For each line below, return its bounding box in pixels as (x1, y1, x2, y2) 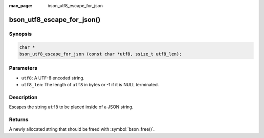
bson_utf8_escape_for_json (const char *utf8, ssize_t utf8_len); (19, 51, 182, 57)
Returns (9, 116, 29, 123)
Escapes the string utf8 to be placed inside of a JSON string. (9, 104, 134, 110)
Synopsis (9, 30, 32, 37)
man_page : (9, 3, 33, 8)
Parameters (9, 65, 38, 72)
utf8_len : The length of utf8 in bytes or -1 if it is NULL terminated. (21, 82, 159, 88)
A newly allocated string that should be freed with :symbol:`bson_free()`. (9, 126, 155, 132)
